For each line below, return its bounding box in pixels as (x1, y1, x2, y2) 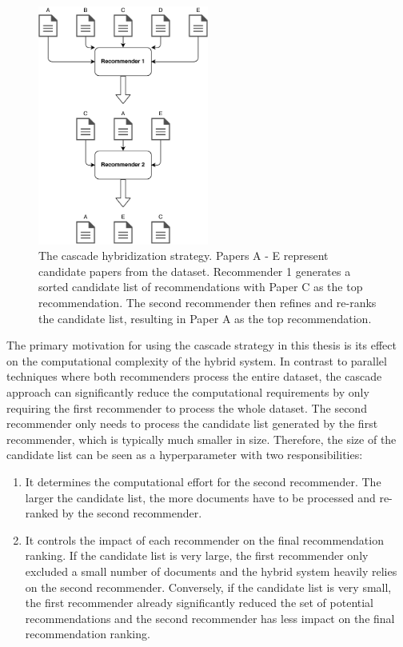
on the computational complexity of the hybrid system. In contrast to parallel (6, 352, 387, 369)
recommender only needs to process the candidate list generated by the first (6, 415, 378, 432)
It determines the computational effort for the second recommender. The (25, 473, 381, 489)
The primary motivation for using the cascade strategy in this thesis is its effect (6, 337, 397, 353)
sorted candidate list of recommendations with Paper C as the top (38, 278, 363, 295)
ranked (25, 505, 59, 521)
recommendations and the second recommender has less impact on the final (25, 609, 395, 626)
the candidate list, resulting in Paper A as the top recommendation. (38, 310, 372, 326)
